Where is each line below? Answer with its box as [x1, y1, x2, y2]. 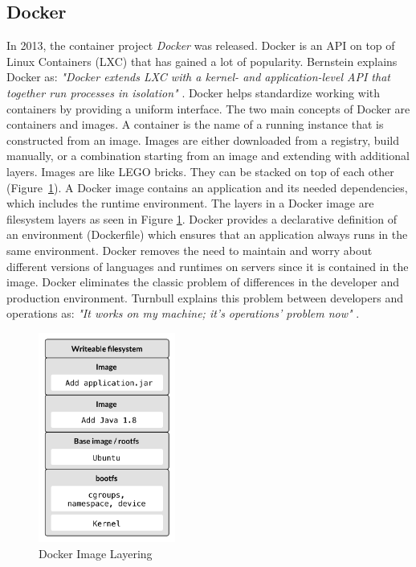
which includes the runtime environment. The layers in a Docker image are [6, 195, 374, 212]
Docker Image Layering [39, 544, 153, 561]
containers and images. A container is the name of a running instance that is [6, 116, 384, 133]
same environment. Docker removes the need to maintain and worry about [6, 241, 373, 258]
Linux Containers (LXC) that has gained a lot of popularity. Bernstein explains [6, 52, 398, 69]
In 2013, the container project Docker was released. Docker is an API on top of [6, 37, 395, 54]
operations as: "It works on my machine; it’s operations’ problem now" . [6, 305, 360, 322]
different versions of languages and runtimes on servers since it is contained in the [6, 257, 409, 274]
